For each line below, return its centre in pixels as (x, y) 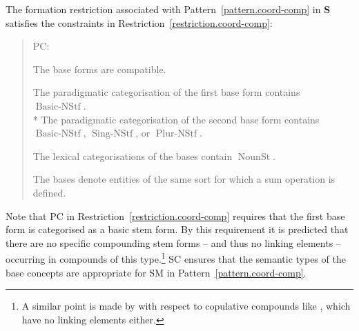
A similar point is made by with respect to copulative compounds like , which (186, 306)
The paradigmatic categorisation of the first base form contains (166, 92)
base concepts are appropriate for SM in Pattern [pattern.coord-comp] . (156, 272)
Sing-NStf (113, 134)
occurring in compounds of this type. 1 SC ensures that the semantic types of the (176, 258)
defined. (49, 192)
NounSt (254, 157)
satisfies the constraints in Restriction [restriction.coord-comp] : (139, 22)
